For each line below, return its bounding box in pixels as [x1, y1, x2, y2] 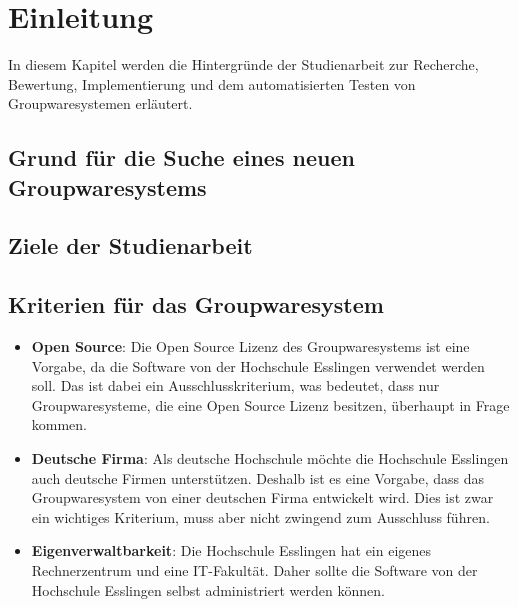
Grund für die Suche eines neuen [8, 142, 355, 173]
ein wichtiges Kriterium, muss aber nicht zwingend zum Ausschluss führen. [31, 506, 490, 527]
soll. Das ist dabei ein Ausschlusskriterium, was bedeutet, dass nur [31, 375, 440, 396]
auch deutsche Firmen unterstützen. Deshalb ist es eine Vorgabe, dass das [31, 467, 484, 488]
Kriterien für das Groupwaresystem [8, 289, 384, 320]
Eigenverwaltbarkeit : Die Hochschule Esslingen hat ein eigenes [31, 540, 432, 561]
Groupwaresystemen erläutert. [8, 93, 193, 114]
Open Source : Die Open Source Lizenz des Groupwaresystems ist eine [31, 336, 470, 357]
